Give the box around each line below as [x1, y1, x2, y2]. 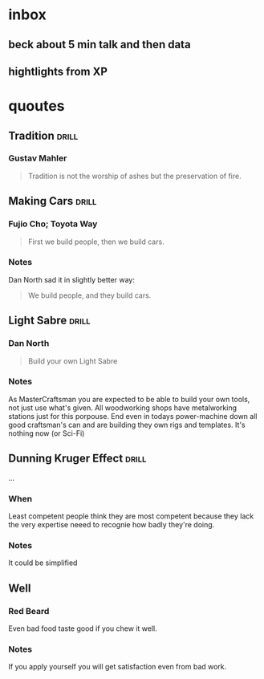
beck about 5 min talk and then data [8, 38, 191, 51]
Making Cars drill [8, 194, 97, 208]
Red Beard [8, 605, 50, 616]
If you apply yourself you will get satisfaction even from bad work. [8, 662, 227, 672]
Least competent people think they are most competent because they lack [8, 511, 254, 521]
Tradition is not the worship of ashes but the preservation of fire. [27, 171, 242, 181]
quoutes [8, 97, 66, 116]
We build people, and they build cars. [27, 291, 152, 300]
